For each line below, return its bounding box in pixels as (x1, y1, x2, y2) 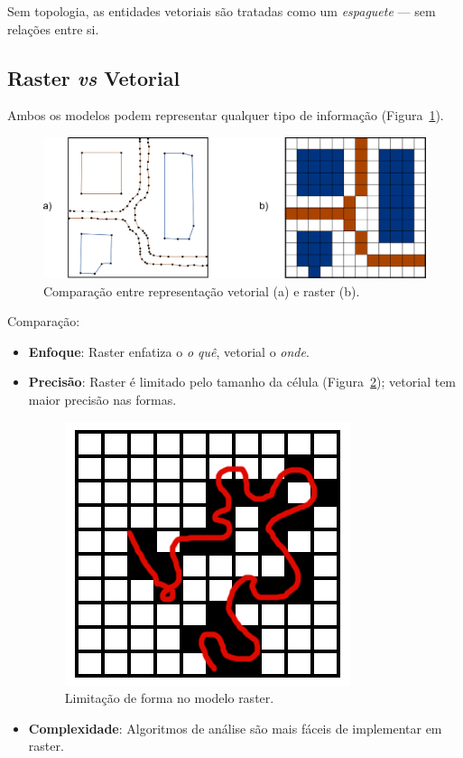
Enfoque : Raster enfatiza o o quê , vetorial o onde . (28, 342, 310, 360)
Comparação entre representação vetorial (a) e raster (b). (43, 281, 360, 300)
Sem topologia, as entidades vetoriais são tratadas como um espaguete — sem (7, 2, 436, 20)
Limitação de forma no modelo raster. (64, 688, 274, 707)
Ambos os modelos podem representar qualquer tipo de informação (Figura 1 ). (7, 106, 444, 125)
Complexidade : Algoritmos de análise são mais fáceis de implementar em (28, 718, 442, 737)
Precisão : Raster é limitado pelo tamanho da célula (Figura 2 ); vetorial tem (28, 372, 457, 391)
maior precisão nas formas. (28, 390, 177, 409)
